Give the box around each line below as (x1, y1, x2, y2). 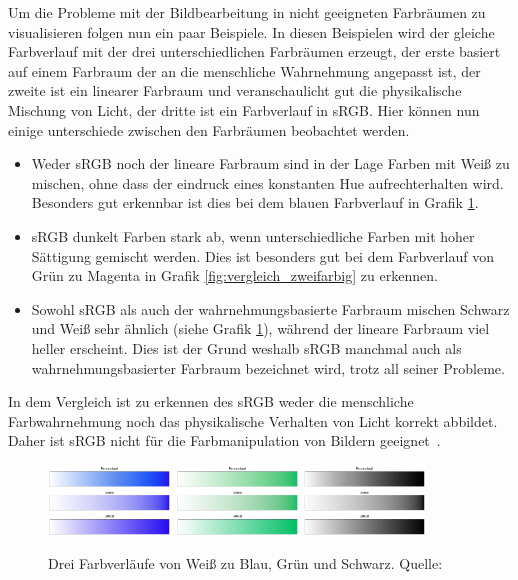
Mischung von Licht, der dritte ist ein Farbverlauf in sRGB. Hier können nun (8, 99, 480, 120)
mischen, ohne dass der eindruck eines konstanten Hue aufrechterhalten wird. (31, 172, 504, 193)
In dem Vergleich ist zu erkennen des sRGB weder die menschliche (8, 391, 414, 412)
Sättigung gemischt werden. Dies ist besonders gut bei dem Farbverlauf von (31, 245, 494, 266)
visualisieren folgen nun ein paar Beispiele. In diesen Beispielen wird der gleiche (8, 21, 495, 42)
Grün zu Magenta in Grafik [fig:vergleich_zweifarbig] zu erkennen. (31, 265, 438, 286)
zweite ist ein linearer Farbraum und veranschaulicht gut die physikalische (8, 80, 462, 101)
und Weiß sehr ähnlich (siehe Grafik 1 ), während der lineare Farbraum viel (31, 318, 490, 339)
